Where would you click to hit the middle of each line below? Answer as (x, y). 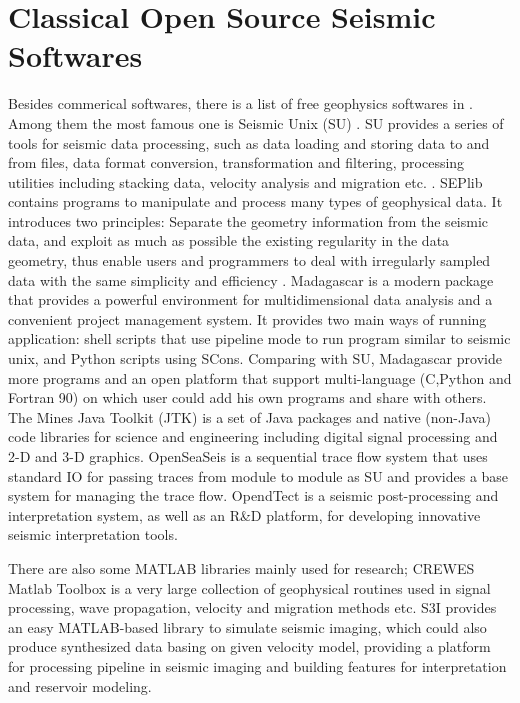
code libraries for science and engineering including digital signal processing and (253, 436)
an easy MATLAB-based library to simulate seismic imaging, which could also (247, 626)
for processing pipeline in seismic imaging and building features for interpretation (257, 665)
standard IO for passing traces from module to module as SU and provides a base (258, 475)
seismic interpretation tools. (93, 534)
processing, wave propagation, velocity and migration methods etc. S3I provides (252, 607)
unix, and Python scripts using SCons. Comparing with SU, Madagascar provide (255, 358)
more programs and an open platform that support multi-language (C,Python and (260, 377)
